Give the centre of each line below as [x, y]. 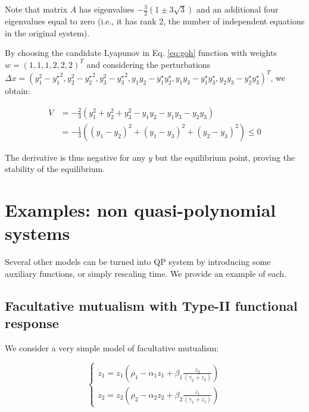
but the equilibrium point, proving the [225, 157]
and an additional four [238, 9]
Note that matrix [36, 9]
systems [38, 233]
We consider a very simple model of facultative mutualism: [112, 348]
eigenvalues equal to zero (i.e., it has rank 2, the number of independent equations [155, 21]
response [32, 323]
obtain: [18, 90]
